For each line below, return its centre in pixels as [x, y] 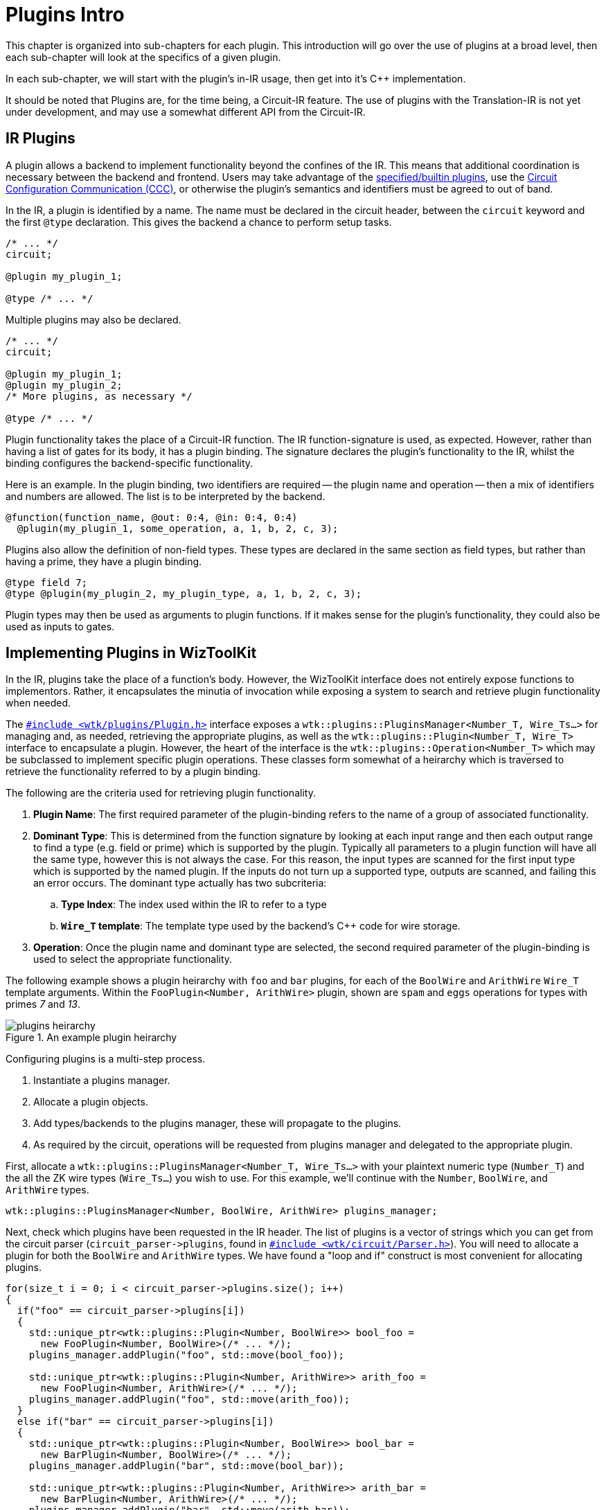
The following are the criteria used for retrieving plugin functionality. [161, 793]
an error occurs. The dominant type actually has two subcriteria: [180, 883]
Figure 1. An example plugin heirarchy [91, 1038]
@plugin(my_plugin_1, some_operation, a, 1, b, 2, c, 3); [178, 528]
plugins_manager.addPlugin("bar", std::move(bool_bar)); [186, 1466]
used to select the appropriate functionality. [133, 959]
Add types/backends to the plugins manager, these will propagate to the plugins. [217, 1123]
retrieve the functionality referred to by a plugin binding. [133, 772]
